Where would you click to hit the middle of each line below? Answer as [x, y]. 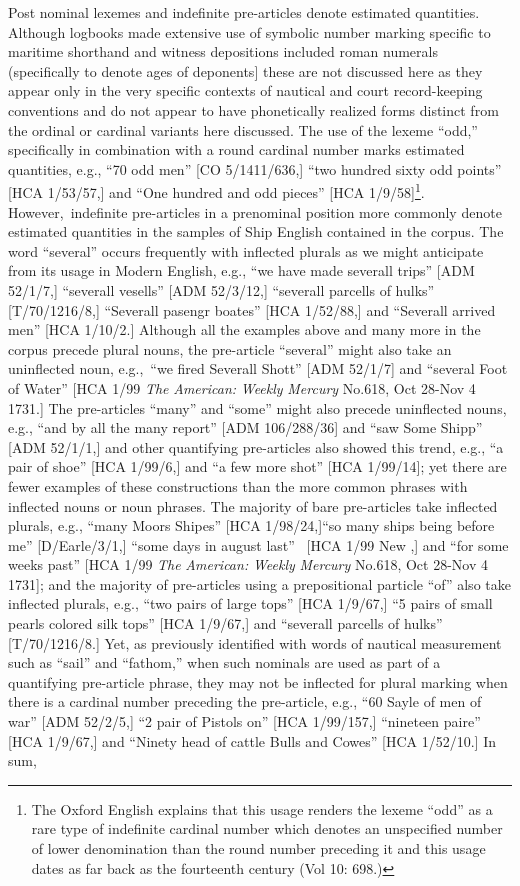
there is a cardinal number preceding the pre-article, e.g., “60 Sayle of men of [245, 701]
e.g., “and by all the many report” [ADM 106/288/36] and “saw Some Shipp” [245, 427]
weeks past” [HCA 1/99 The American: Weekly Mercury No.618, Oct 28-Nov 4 [248, 564]
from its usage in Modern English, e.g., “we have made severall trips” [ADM [241, 270]
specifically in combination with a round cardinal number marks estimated [236, 149]
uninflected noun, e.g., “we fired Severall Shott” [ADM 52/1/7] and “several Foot [258, 368]
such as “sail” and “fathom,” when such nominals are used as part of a [224, 662]
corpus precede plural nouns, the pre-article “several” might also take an [230, 348]
